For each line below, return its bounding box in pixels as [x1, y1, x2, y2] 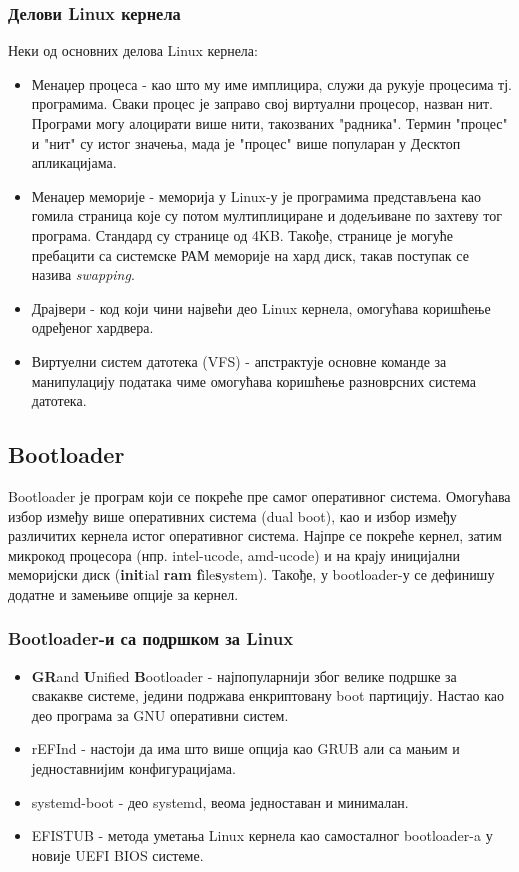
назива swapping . [31, 264, 135, 285]
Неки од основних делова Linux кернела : [8, 40, 258, 61]
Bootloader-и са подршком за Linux [8, 626, 294, 651]
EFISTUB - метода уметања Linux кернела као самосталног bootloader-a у [31, 825, 493, 846]
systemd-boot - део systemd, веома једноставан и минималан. [31, 791, 409, 812]
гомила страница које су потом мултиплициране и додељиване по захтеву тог [31, 205, 502, 226]
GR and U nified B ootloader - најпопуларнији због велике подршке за [31, 665, 457, 686]
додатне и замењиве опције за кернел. [8, 583, 239, 604]
